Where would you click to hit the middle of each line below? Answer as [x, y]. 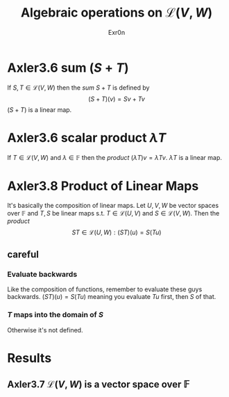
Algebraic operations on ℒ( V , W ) [117, 13]
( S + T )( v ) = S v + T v [117, 99]
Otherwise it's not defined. [45, 330]
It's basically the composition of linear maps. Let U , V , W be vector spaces [113, 205]
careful [23, 254]
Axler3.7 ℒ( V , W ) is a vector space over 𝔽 [99, 385]
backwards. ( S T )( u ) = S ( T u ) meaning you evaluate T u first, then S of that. [112, 297]
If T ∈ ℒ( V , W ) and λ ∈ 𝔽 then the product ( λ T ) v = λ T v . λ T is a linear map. [114, 157]
